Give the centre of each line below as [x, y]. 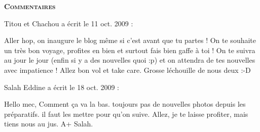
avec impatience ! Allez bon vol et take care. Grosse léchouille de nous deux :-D [127, 70]
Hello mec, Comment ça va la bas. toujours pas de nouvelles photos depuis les [125, 104]
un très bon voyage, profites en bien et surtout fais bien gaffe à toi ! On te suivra [130, 50]
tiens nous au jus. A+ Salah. [49, 124]
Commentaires [30, 6]
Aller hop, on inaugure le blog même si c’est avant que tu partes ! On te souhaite [130, 40]
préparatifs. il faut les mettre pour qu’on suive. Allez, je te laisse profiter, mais [126, 114]
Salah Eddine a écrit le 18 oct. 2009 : [62, 87]
